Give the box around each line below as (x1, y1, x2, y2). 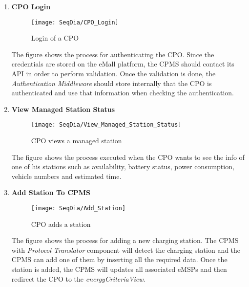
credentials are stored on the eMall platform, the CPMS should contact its (11, 59, 234, 69)
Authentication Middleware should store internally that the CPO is (11, 78, 212, 88)
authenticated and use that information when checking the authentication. (11, 88, 234, 98)
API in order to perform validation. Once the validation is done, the (11, 68, 216, 79)
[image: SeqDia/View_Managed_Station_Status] (31, 121, 182, 129)
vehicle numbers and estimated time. (11, 171, 122, 181)
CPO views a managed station (31, 135, 122, 146)
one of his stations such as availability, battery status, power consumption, (11, 161, 234, 172)
